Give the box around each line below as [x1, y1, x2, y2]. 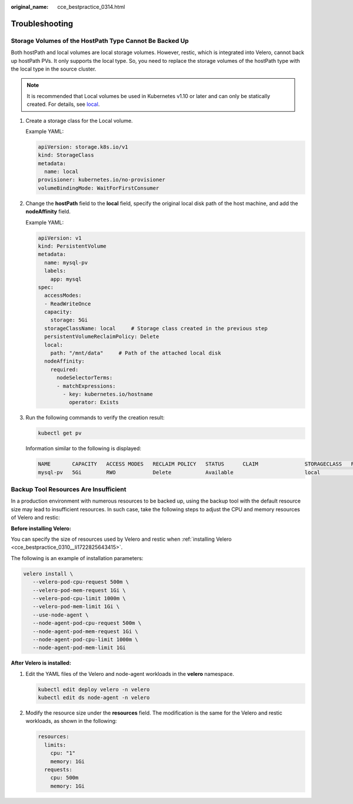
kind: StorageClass [38, 152, 94, 159]
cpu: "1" [50, 750, 76, 756]
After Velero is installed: [11, 659, 72, 666]
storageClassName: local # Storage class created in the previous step [44, 325, 268, 331]
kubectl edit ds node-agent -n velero [38, 694, 150, 701]
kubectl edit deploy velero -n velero [38, 686, 150, 693]
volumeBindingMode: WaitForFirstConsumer [38, 185, 159, 191]
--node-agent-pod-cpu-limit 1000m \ [32, 636, 138, 643]
